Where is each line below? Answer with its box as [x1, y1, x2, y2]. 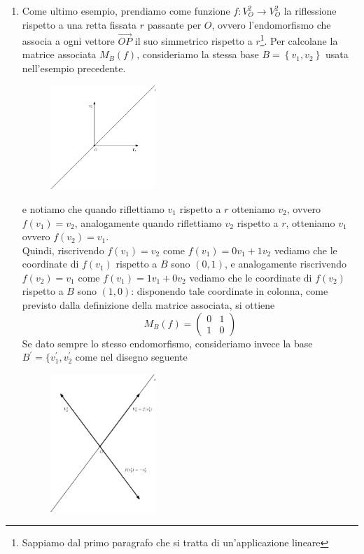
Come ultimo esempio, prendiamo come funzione [22, 4, 230, 18]
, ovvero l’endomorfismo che [211, 17, 331, 32]
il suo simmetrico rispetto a [134, 33, 253, 48]
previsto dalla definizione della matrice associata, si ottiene [22, 298, 275, 312]
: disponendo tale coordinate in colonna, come [131, 284, 328, 298]
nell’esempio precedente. [22, 61, 126, 76]
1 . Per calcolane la [260, 32, 338, 48]
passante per [147, 17, 202, 32]
